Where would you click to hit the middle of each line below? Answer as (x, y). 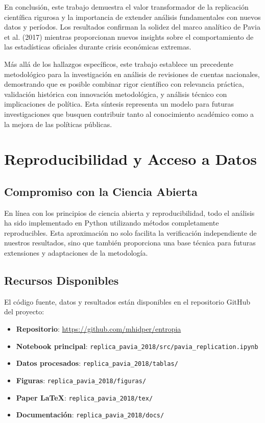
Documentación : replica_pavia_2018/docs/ (90, 415)
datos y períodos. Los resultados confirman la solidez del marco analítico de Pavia (132, 27)
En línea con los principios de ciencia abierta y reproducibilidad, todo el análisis (129, 213)
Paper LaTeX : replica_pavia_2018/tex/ (85, 397)
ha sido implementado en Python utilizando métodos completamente (112, 223)
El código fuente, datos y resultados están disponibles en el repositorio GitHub (127, 301)
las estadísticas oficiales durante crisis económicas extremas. (98, 47)
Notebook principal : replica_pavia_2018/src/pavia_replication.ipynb (137, 346)
